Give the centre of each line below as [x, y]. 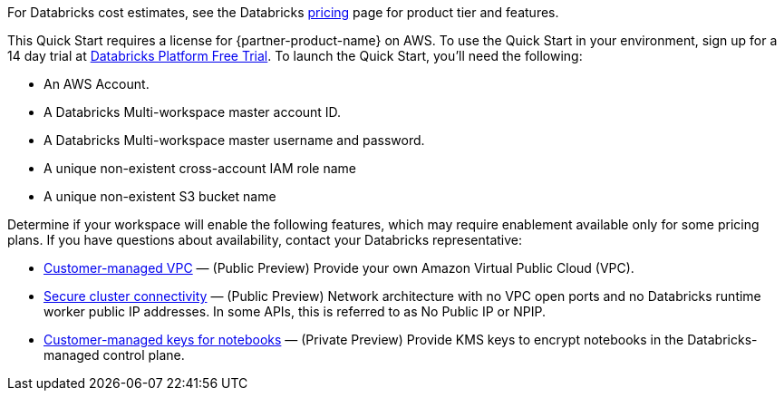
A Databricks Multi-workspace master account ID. [193, 112]
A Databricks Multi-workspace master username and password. [234, 140]
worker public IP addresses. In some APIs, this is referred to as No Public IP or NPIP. [295, 311]
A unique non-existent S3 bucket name [160, 196]
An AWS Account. [97, 84]
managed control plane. [114, 355]
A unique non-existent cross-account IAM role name [200, 168]
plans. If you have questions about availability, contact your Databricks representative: [265, 240]
